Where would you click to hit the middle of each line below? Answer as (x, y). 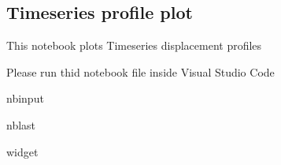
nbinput (25, 98)
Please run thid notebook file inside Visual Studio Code (140, 71)
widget (22, 151)
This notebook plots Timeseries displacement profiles (134, 45)
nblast (21, 124)
